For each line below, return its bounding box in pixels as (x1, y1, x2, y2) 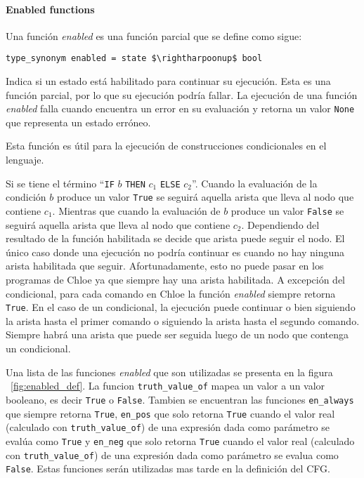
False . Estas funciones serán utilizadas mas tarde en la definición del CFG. (6, 461, 330, 476)
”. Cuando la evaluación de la (191, 175, 318, 190)
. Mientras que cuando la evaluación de (52, 203, 221, 218)
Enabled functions (6, 1, 95, 16)
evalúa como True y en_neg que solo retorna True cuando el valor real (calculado (6, 433, 355, 448)
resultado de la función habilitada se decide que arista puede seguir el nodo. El (6, 231, 345, 246)
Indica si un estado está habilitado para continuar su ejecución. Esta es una (6, 74, 331, 88)
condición (6, 190, 46, 204)
